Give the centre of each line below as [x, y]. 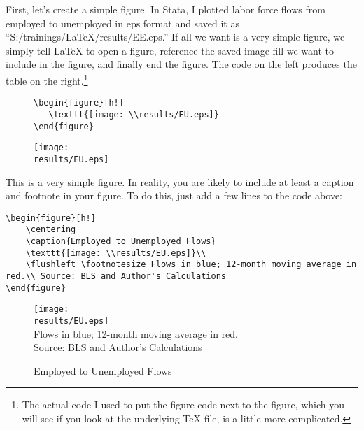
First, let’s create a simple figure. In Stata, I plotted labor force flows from [166, 9]
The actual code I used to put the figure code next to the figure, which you [183, 404]
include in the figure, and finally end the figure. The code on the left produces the [181, 64]
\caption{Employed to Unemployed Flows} [121, 241]
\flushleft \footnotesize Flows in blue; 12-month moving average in [191, 265]
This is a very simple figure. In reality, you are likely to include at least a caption [180, 181]
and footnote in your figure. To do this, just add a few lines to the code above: [174, 195]
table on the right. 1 [47, 79]
